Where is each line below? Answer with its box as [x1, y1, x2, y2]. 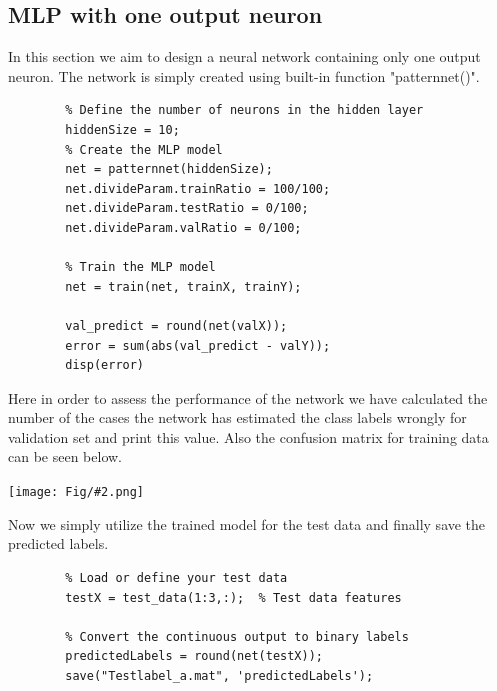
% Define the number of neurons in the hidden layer [65, 103, 424, 118]
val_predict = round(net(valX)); [65, 318, 288, 333]
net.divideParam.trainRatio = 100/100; [65, 181, 331, 196]
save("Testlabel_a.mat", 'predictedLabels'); [65, 668, 374, 683]
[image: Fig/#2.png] [8, 485, 145, 500]
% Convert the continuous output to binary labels [65, 629, 409, 644]
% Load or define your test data [65, 570, 288, 585]
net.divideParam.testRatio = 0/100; [65, 201, 309, 216]
